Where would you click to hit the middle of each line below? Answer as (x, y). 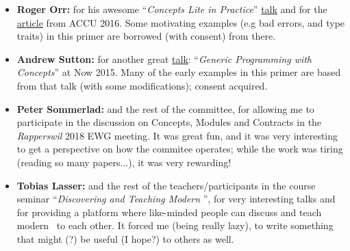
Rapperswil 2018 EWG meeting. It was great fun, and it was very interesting (177, 135)
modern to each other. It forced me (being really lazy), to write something (175, 225)
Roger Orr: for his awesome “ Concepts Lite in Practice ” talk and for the (172, 9)
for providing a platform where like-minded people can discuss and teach (169, 212)
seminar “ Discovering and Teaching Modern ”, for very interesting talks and (176, 199)
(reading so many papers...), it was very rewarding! (124, 162)
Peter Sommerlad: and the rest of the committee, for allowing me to (165, 108)
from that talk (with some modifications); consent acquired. (142, 85)
